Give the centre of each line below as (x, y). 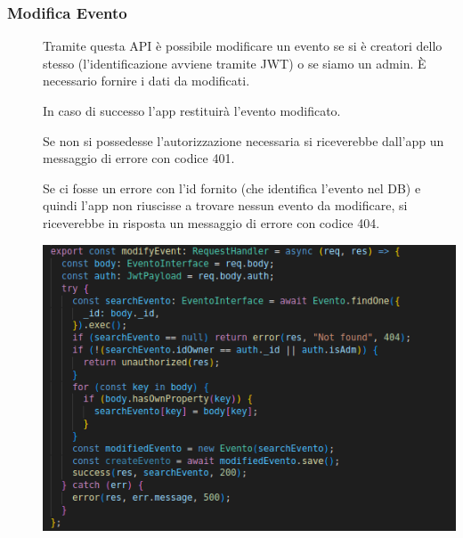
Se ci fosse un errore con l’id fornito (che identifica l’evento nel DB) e (232, 187)
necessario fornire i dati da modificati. (146, 81)
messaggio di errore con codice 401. (139, 158)
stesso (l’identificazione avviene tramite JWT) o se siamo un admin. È (235, 63)
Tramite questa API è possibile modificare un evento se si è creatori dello (243, 46)
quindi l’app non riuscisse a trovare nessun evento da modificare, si (225, 205)
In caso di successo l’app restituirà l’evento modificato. (192, 110)
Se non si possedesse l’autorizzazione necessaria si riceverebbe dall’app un (244, 140)
